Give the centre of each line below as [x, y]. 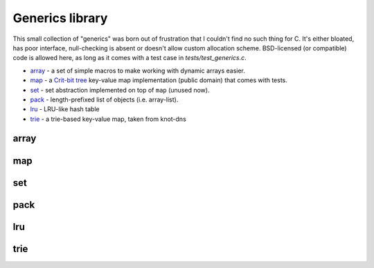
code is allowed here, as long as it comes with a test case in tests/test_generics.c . [130, 58]
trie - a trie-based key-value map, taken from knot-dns [108, 119]
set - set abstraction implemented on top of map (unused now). [120, 90]
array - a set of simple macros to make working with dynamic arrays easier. [138, 70]
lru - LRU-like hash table [65, 109]
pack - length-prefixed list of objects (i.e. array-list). [104, 99]
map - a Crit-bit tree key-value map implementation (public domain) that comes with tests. [159, 80]
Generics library [60, 18]
